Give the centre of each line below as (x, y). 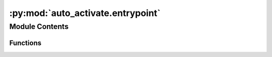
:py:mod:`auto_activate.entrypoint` (85, 13)
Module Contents (39, 26)
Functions (25, 43)
